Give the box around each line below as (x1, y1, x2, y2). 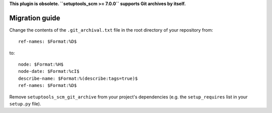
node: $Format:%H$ (18, 62, 64, 67)
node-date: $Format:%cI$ (18, 68, 80, 74)
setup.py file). (9, 101, 41, 107)
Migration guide (9, 14, 60, 22)
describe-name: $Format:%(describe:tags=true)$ (18, 75, 138, 81)
